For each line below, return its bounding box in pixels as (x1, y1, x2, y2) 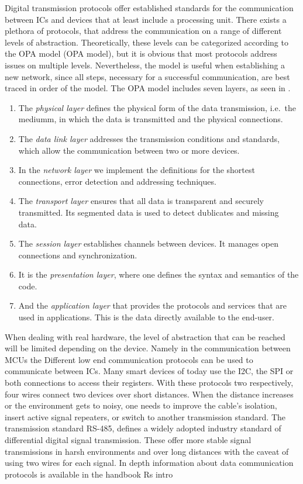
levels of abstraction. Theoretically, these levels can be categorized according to (5, 36, 288, 48)
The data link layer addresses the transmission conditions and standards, (18, 132, 280, 144)
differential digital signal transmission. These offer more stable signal (5, 434, 252, 445)
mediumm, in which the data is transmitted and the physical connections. (18, 113, 283, 125)
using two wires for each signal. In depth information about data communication (5, 457, 294, 469)
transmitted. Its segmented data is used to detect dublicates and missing (18, 206, 279, 218)
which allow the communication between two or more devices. (18, 144, 240, 156)
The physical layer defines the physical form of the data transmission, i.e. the (18, 101, 297, 113)
